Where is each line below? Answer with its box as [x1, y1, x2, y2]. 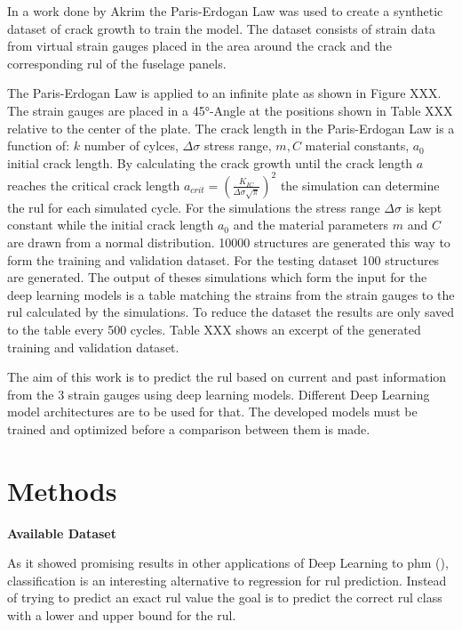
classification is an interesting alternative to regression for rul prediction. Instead [7, 570, 447, 589]
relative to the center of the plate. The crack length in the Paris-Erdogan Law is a [7, 118, 455, 137]
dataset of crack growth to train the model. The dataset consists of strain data [7, 19, 436, 37]
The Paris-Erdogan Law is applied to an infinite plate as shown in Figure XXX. [7, 84, 442, 102]
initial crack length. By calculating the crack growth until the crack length [7, 153, 413, 172]
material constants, [305, 136, 410, 155]
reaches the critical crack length [7, 175, 180, 194]
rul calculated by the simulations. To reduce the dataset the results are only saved [7, 303, 455, 321]
